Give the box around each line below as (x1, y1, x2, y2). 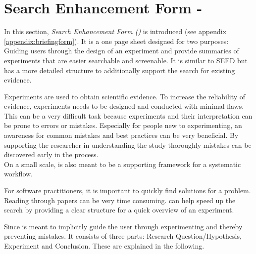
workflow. (4, 169, 33, 179)
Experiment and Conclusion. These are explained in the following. (4, 241, 205, 251)
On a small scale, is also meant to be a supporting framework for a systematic (4, 159, 241, 169)
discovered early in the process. (4, 149, 99, 160)
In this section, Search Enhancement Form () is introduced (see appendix (4, 26, 227, 37)
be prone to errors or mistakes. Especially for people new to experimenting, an (4, 120, 242, 130)
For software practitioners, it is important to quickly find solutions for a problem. (4, 185, 251, 196)
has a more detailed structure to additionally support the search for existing (4, 65, 235, 75)
